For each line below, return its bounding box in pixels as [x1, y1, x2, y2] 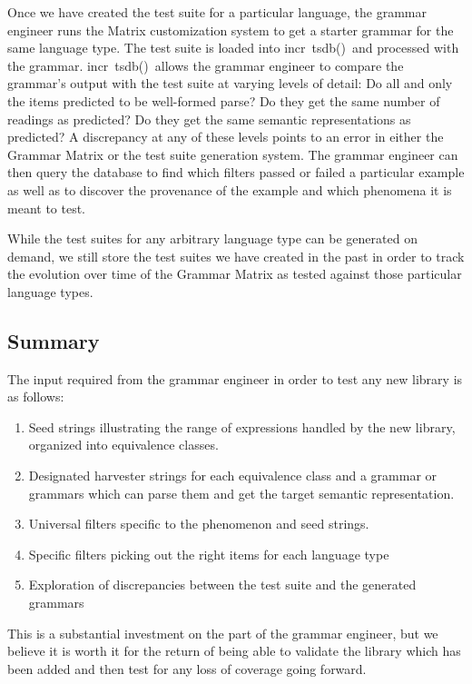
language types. [7, 282, 93, 301]
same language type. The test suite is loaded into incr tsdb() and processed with [7, 38, 459, 57]
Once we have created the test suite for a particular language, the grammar [7, 3, 427, 21]
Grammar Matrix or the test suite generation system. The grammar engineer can [7, 144, 458, 164]
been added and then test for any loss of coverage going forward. [7, 659, 367, 678]
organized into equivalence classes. [28, 435, 219, 454]
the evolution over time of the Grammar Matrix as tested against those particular [7, 264, 462, 283]
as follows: [7, 387, 64, 406]
